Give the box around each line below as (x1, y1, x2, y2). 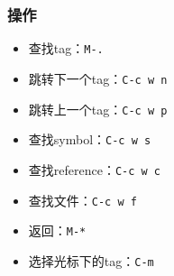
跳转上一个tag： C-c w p (28, 99, 168, 118)
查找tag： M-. (28, 39, 104, 58)
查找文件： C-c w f (28, 190, 137, 209)
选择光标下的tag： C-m (28, 251, 154, 270)
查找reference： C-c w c (28, 160, 161, 179)
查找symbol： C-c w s (28, 130, 151, 149)
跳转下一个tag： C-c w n (28, 69, 168, 87)
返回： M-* (28, 221, 87, 240)
